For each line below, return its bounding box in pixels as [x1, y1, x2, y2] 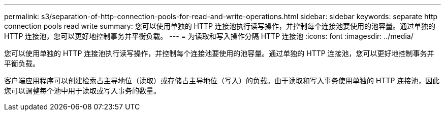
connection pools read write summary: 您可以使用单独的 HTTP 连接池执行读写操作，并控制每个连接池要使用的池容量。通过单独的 [4, 22, 435, 30]
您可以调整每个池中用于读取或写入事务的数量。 [4, 86, 161, 95]
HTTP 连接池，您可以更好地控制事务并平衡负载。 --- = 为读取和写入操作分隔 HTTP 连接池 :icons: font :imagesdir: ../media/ [4, 32, 414, 40]
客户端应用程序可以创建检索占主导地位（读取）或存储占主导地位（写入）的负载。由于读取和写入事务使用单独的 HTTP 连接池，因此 [4, 76, 440, 85]
